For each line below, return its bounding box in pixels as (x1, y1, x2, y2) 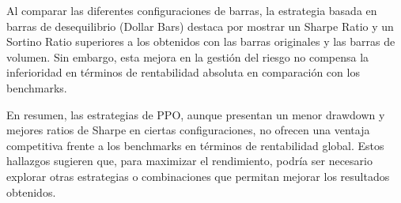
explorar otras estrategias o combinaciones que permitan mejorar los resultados (6, 167, 390, 184)
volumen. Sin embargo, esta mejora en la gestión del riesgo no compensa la (6, 48, 369, 65)
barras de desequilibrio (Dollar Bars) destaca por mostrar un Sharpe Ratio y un (6, 17, 394, 34)
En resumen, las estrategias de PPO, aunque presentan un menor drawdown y (6, 106, 385, 122)
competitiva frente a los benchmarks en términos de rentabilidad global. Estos (6, 137, 384, 153)
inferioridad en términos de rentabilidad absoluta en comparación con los (6, 64, 360, 81)
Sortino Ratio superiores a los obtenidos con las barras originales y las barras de (6, 33, 395, 50)
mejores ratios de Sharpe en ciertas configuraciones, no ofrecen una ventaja (6, 122, 370, 138)
